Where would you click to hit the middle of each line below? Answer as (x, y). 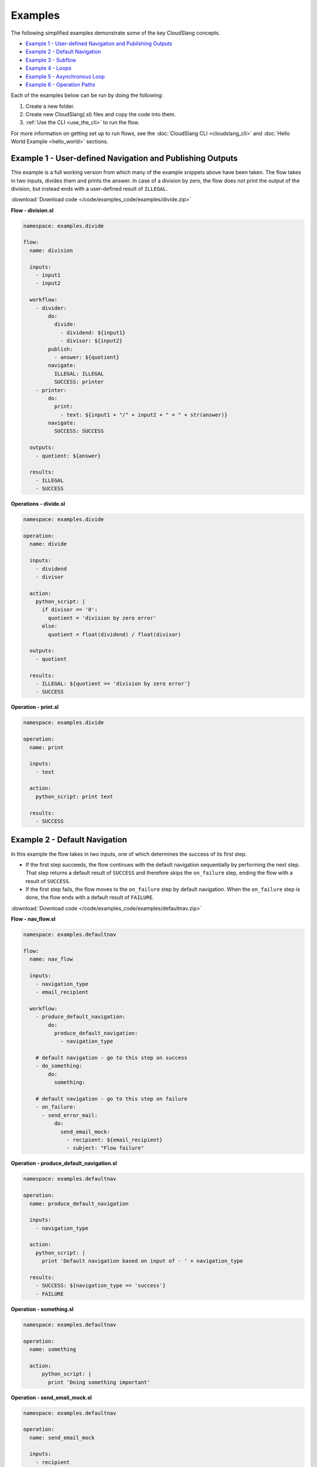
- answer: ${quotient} (87, 357)
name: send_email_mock (62, 1437)
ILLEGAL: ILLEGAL (79, 373)
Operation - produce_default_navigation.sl (64, 1163)
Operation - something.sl (42, 1309)
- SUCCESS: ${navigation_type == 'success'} (101, 1286)
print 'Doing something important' (99, 1382)
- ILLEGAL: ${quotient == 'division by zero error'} (113, 683)
